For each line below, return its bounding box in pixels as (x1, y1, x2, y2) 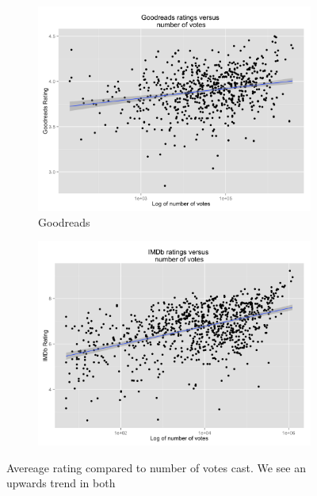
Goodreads (38, 213, 90, 230)
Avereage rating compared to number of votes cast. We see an (6, 459, 306, 475)
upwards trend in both (6, 475, 116, 491)
